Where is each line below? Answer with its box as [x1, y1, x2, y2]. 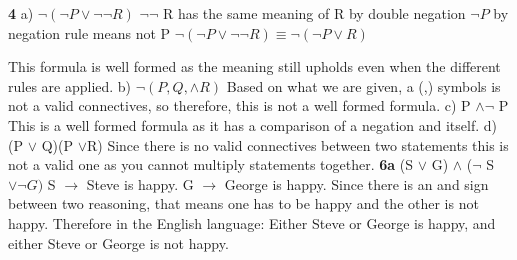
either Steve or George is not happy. [8, 232, 229, 253]
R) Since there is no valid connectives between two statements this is [87, 134, 509, 155]
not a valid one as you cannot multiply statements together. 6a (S [8, 154, 414, 175]
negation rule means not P [8, 22, 171, 43]
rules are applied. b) [8, 75, 132, 96]
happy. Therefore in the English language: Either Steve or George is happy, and [8, 212, 496, 233]
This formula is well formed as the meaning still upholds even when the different [8, 56, 501, 77]
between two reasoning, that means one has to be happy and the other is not [8, 193, 479, 214]
